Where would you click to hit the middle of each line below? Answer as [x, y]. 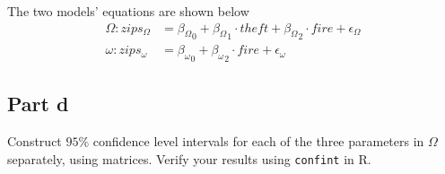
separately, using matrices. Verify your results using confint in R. [189, 158]
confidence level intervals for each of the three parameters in [258, 141]
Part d [38, 104]
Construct [35, 141]
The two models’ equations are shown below [128, 11]
